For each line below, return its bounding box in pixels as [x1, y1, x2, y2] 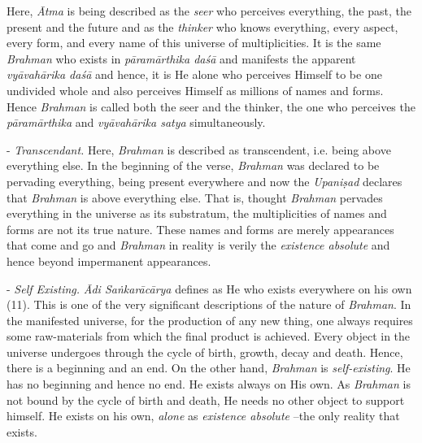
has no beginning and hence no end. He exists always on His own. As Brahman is [7, 376, 411, 393]
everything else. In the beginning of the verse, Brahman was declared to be [7, 157, 380, 174]
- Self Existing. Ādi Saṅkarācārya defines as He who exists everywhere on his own [7, 280, 412, 297]
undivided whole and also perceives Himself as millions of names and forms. [7, 81, 384, 98]
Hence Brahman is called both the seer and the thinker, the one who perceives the [7, 98, 415, 115]
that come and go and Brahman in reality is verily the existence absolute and [7, 237, 390, 254]
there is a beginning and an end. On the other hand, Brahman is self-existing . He [7, 359, 411, 376]
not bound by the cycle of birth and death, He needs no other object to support [7, 391, 405, 408]
